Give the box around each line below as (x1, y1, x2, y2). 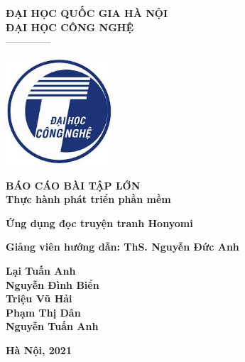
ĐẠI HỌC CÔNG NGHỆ (6, 19, 134, 34)
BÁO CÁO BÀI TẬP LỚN (6, 177, 141, 192)
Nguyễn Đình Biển (6, 277, 99, 292)
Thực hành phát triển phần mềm (6, 192, 171, 207)
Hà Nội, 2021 (6, 342, 72, 357)
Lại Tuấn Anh (6, 263, 76, 278)
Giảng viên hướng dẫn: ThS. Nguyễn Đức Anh (6, 239, 239, 254)
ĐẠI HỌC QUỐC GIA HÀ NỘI (6, 6, 168, 20)
